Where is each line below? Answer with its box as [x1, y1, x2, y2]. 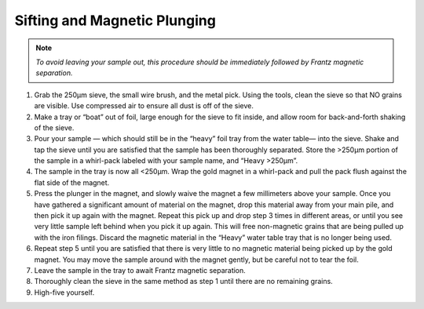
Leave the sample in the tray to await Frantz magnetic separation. [34, 265, 247, 274]
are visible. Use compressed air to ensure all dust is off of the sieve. [34, 101, 254, 111]
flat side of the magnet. [34, 177, 110, 187]
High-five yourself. [34, 287, 95, 297]
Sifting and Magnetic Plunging [14, 12, 216, 29]
